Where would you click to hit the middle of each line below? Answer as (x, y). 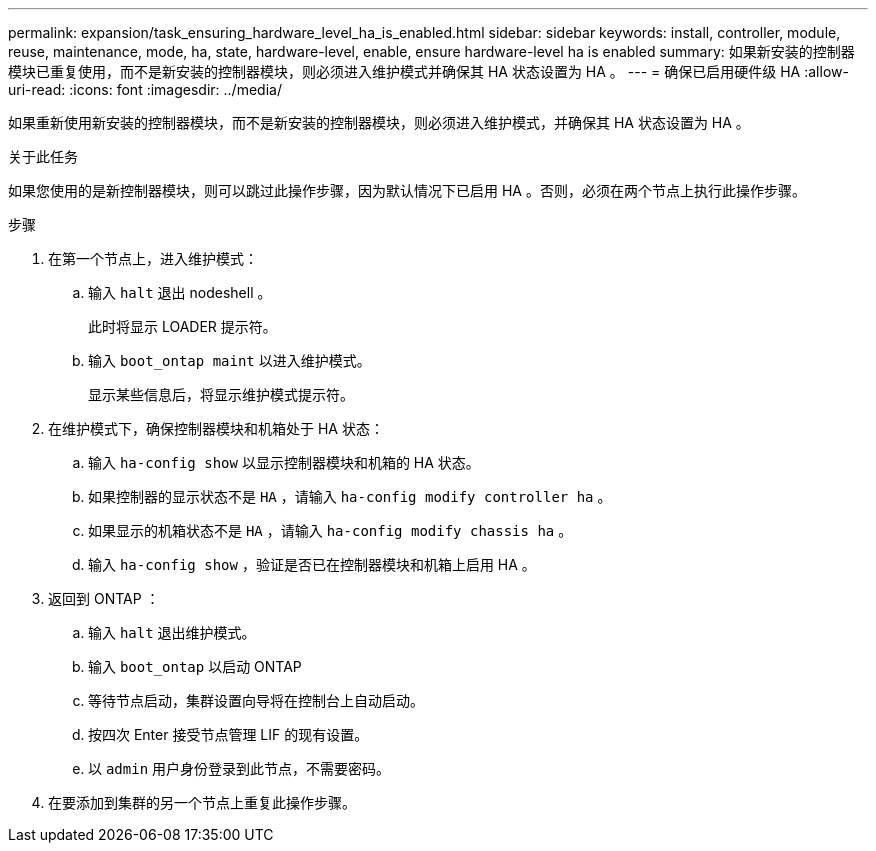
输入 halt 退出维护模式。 (172, 632)
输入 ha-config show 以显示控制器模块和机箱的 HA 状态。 (284, 462)
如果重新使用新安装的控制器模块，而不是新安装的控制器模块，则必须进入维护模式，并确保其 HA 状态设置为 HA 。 (379, 122)
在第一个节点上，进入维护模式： (153, 258)
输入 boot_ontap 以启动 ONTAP (195, 666)
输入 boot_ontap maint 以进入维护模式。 (229, 360)
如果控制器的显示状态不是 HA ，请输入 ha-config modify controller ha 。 (350, 496)
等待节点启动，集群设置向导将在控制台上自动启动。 (256, 700)
